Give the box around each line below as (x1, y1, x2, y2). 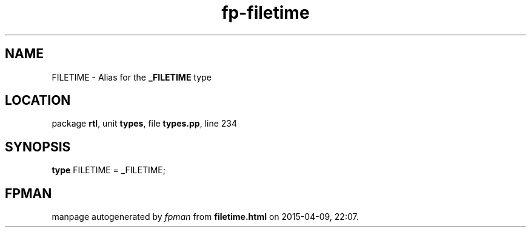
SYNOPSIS (5, 139, 71, 154)
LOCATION (5, 93, 71, 108)
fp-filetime (221, 2, 310, 23)
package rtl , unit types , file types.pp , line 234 (52, 118, 238, 129)
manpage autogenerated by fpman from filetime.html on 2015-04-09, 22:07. (52, 211, 359, 222)
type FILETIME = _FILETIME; (52, 165, 166, 176)
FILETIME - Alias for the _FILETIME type (52, 71, 212, 82)
